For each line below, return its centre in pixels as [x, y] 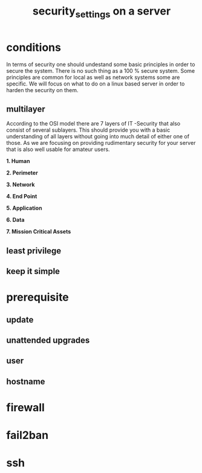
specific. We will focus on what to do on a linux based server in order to [96, 84]
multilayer [26, 109]
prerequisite [38, 297]
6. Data [15, 220]
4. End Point [22, 196]
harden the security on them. [42, 90]
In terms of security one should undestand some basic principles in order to [101, 64]
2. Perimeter [22, 173]
